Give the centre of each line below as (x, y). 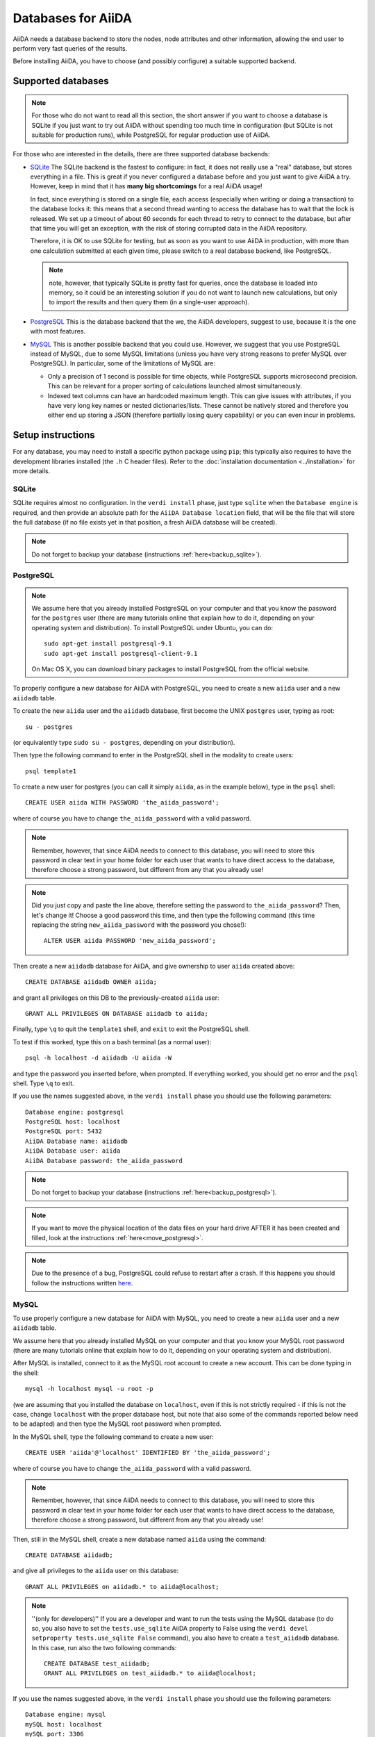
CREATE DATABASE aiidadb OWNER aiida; (91, 982)
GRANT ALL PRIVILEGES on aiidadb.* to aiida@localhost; (122, 1587)
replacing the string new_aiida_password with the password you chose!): (139, 925)
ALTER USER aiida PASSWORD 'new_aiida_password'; (130, 941)
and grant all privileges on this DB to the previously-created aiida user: (116, 998)
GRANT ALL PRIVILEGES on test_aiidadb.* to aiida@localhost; (150, 1673)
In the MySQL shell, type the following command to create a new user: (114, 1436)
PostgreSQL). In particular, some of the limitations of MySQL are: (123, 363)
